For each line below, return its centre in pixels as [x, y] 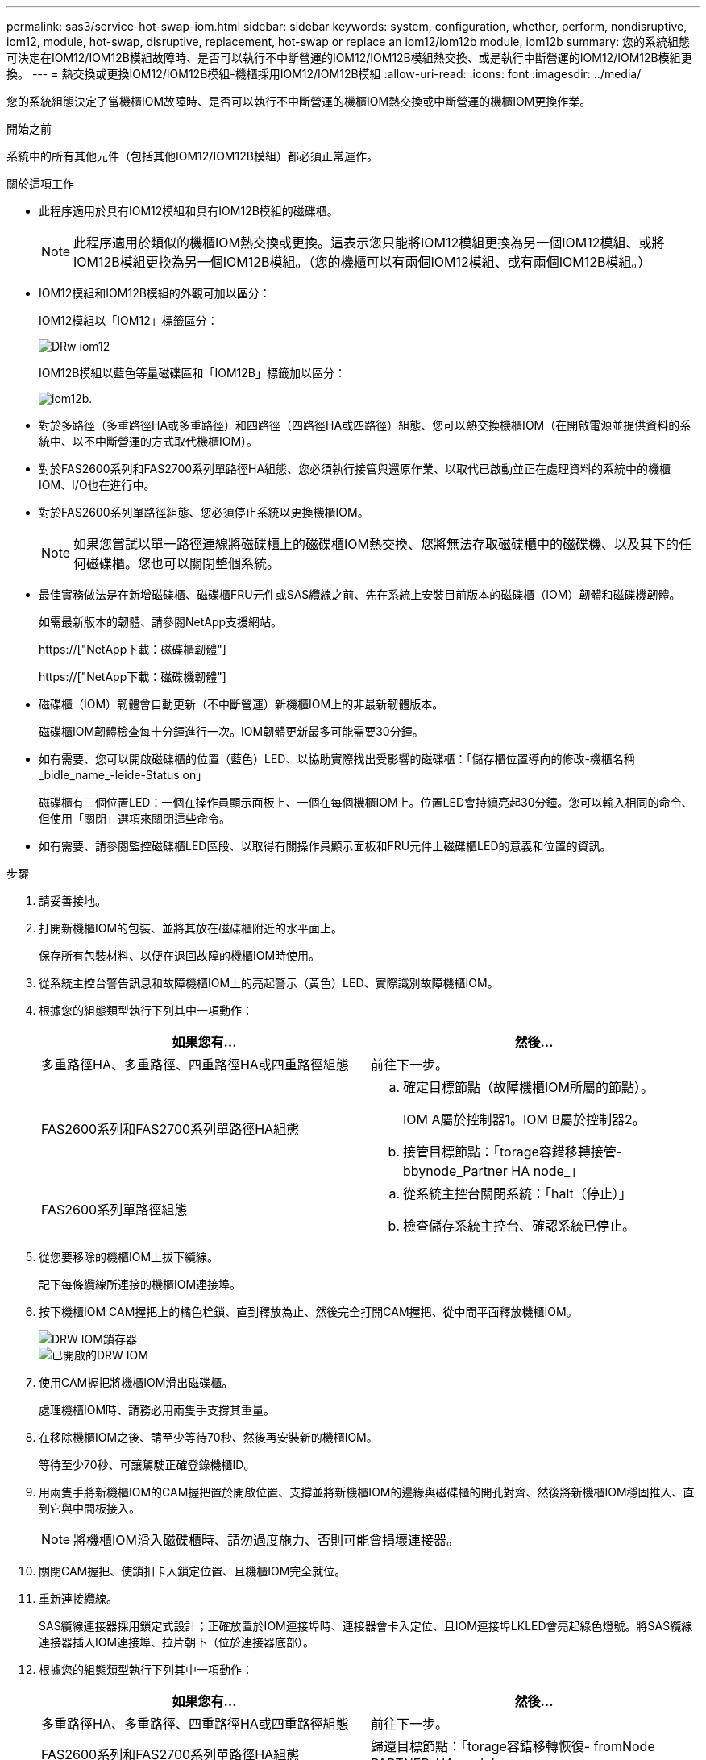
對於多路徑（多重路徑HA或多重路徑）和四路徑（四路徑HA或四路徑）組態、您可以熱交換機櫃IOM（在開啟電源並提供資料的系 [365, 425]
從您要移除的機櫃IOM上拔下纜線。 [129, 1257]
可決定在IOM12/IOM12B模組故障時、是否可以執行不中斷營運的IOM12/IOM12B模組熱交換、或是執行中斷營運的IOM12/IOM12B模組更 [349, 58]
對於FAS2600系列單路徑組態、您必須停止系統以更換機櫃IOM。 [204, 512]
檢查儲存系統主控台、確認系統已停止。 [519, 1226]
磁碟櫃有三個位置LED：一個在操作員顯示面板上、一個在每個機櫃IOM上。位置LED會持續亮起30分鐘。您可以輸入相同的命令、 [366, 802]
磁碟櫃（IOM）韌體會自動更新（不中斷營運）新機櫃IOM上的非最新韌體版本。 [241, 704]
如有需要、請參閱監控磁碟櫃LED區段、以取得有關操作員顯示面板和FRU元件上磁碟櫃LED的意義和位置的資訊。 [325, 846]
